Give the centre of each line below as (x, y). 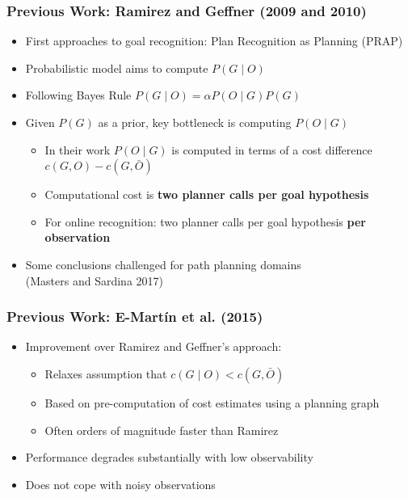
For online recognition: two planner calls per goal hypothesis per (205, 221)
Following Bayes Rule (78, 95)
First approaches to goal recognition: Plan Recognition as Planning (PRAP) (214, 41)
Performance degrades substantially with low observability (169, 457)
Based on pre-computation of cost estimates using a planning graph (212, 402)
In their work (78, 149)
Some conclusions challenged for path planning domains (163, 264)
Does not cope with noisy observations (120, 484)
